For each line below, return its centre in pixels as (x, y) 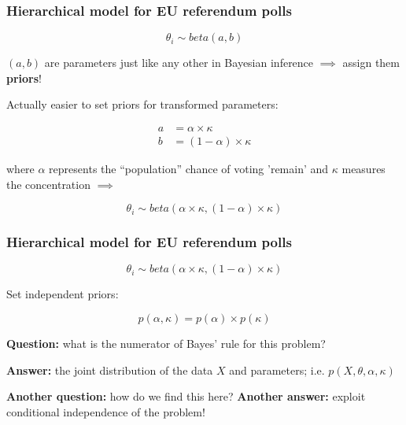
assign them (371, 63)
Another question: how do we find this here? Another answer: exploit (186, 396)
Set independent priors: (63, 294)
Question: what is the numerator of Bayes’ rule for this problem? (166, 344)
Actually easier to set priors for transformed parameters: (142, 104)
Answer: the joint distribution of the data (110, 370)
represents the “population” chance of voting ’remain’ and (189, 169)
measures (364, 169)
